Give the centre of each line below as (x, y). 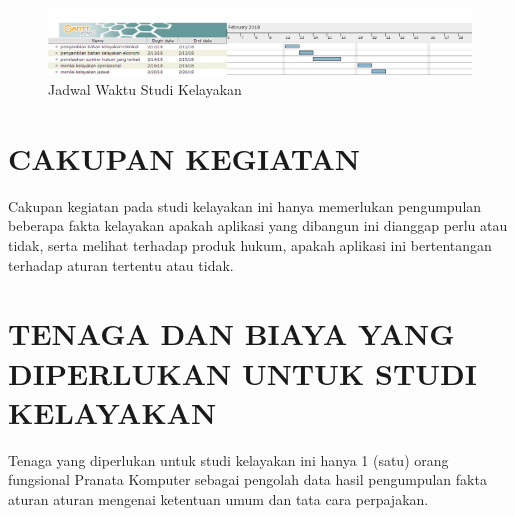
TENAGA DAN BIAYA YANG (231, 333)
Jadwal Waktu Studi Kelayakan (145, 89)
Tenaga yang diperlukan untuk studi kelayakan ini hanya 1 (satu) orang (228, 459)
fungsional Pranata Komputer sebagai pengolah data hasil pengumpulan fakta (247, 479)
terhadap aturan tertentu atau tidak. (121, 264)
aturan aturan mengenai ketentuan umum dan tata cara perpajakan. (218, 498)
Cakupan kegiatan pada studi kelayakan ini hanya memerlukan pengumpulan (245, 205)
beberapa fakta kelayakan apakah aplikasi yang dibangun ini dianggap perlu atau (258, 225)
